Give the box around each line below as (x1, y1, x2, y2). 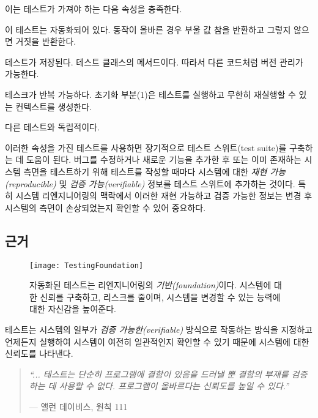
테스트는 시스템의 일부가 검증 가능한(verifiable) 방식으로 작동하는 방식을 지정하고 (5, 323, 312, 335)
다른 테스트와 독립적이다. (5, 121, 100, 133)
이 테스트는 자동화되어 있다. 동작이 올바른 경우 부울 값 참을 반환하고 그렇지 (5, 23, 291, 35)
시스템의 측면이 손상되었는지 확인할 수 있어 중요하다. (5, 201, 206, 214)
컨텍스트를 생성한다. (15, 100, 92, 113)
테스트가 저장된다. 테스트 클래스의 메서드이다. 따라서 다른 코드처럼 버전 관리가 (5, 55, 303, 68)
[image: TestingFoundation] (29, 261, 144, 270)
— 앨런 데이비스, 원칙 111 (29, 400, 128, 412)
